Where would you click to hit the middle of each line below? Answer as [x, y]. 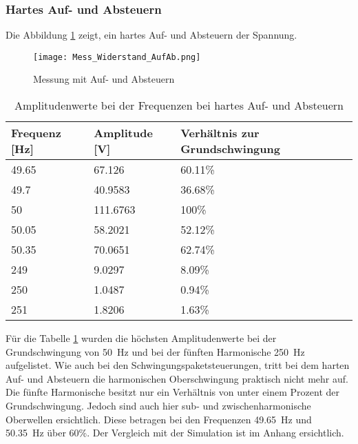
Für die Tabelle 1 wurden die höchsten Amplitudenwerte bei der [141, 338]
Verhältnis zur [220, 133]
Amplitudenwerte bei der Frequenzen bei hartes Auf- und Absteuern [179, 105]
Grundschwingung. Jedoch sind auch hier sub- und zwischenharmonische [158, 406]
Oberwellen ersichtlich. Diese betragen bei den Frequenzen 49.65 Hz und [159, 419]
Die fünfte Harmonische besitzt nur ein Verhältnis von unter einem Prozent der [173, 392]
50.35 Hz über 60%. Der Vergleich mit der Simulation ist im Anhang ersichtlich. [175, 433]
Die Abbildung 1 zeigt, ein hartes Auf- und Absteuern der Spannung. [151, 35]
